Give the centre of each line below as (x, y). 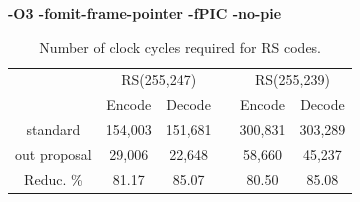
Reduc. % (53, 178)
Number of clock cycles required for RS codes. (180, 46)
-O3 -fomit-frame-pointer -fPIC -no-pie (145, 13)
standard (53, 129)
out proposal (53, 153)
